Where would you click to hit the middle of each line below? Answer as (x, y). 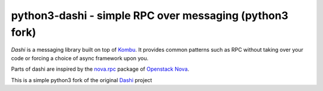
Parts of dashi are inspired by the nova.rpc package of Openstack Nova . (100, 69)
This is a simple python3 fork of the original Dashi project (82, 80)
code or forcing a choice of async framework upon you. (80, 58)
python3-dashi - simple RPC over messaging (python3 (150, 15)
